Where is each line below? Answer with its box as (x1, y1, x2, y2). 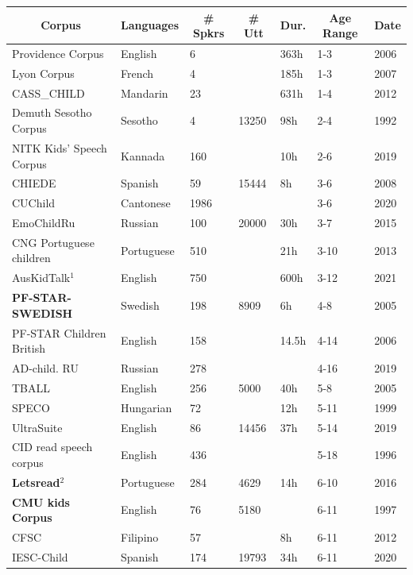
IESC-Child (12, 548, 68, 565)
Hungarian (121, 399, 172, 415)
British (12, 340, 45, 357)
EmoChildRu (12, 214, 75, 231)
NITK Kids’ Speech (12, 139, 107, 156)
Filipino (121, 529, 159, 546)
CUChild (12, 195, 56, 211)
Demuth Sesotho (12, 104, 92, 121)
